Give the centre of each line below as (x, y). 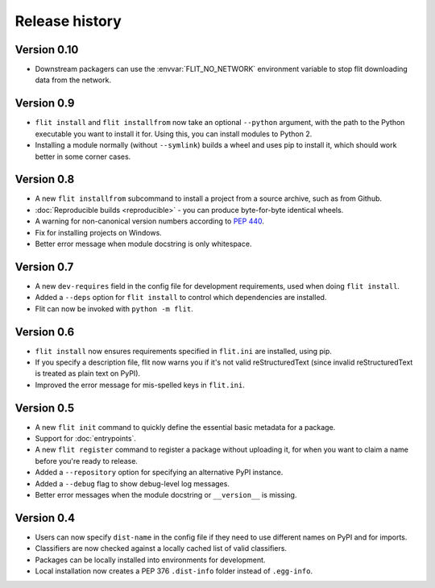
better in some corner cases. (83, 156)
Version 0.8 (45, 179)
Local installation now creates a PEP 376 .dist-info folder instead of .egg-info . (174, 571)
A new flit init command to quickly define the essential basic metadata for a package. (185, 427)
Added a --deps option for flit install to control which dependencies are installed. (181, 298)
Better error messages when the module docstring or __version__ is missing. (166, 495)
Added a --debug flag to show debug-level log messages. (132, 483)
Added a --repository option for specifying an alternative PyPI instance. (159, 473)
